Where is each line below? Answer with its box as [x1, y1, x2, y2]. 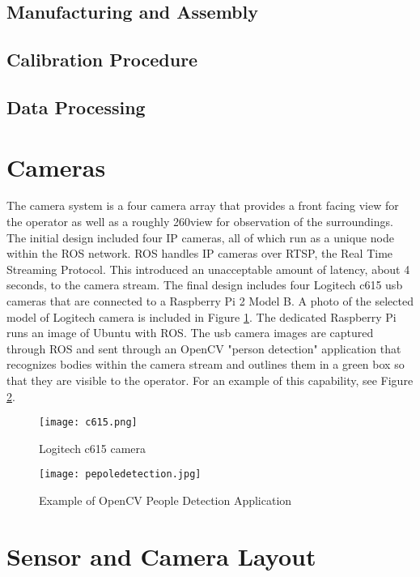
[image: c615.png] [39, 417, 138, 429]
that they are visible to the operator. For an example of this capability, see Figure [6, 372, 414, 388]
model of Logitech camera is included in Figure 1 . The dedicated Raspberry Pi [6, 308, 397, 325]
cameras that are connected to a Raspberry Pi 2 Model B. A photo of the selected [6, 293, 414, 310]
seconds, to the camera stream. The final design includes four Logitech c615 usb [6, 276, 403, 293]
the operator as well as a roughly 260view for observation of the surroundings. [6, 213, 393, 230]
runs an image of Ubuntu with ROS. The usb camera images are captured [6, 324, 374, 341]
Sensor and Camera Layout [6, 539, 316, 572]
